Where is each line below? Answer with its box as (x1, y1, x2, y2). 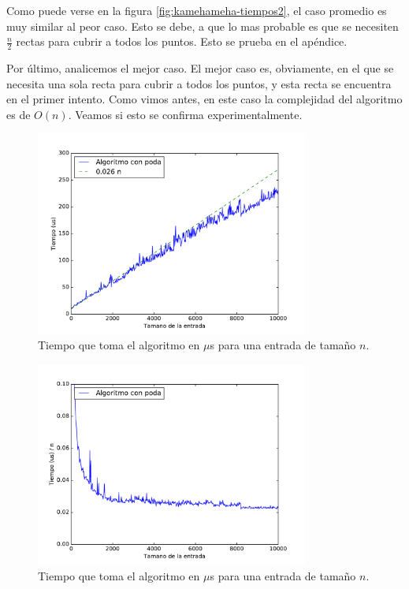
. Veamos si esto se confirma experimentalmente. (68, 106, 303, 122)
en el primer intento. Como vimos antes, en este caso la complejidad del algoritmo (6, 91, 403, 107)
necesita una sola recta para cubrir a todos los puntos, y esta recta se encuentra (6, 75, 392, 91)
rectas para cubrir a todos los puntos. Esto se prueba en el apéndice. (16, 33, 348, 50)
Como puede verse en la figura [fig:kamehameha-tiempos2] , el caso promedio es (6, 2, 387, 18)
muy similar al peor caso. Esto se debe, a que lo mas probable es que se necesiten (6, 17, 399, 34)
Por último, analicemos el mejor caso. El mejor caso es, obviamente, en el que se (6, 60, 394, 76)
